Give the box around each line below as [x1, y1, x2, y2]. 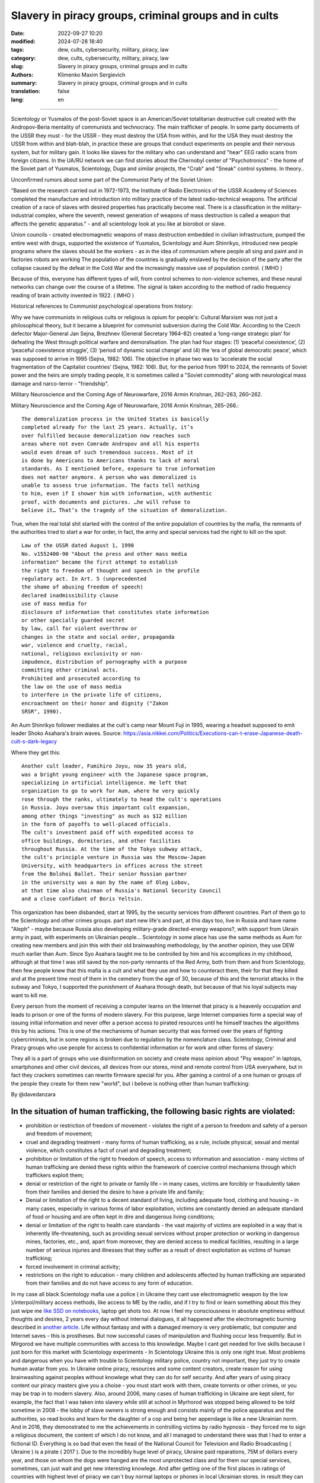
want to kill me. [11, 991, 49, 999]
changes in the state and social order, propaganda [21, 634, 175, 640]
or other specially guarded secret [21, 617, 125, 623]
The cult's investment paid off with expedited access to [21, 829, 194, 836]
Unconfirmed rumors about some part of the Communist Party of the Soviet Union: [11, 176, 213, 183]
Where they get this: [11, 749, 60, 756]
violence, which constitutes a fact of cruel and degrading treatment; [25, 1147, 192, 1154]
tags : [11, 46, 24, 53]
